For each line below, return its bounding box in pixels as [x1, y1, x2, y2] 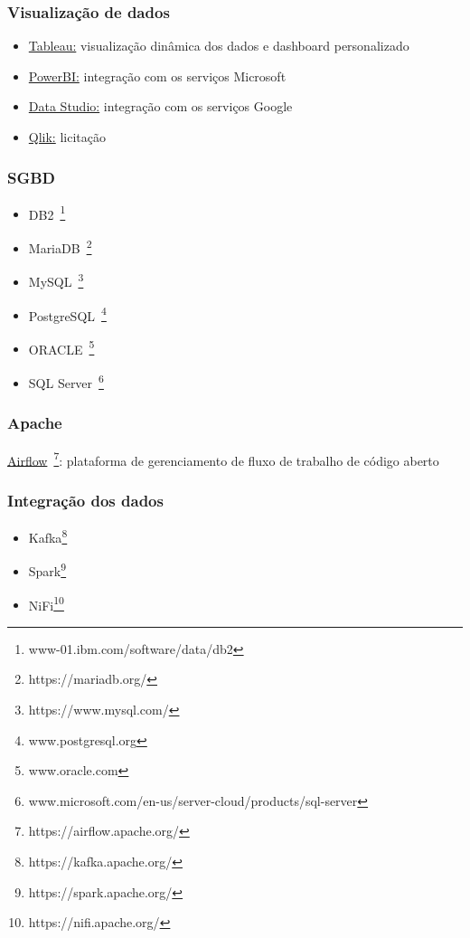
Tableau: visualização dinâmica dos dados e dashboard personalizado [28, 36, 409, 55]
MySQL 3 [28, 270, 84, 290]
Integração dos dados [7, 488, 164, 511]
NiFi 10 [28, 592, 64, 614]
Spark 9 [28, 559, 67, 580]
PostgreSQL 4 [28, 303, 107, 325]
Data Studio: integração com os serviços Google [28, 97, 293, 116]
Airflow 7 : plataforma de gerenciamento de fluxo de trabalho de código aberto [7, 448, 439, 469]
